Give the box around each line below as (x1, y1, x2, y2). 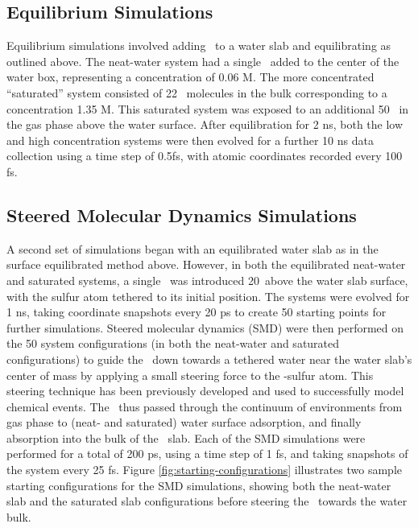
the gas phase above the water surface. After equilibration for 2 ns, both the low (6, 116, 404, 133)
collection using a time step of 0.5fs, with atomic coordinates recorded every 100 (6, 147, 403, 164)
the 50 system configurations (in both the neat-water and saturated (6, 335, 340, 352)
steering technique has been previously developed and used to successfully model (6, 382, 404, 399)
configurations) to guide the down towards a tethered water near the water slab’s (6, 350, 412, 367)
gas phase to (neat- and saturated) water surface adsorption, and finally (6, 414, 362, 431)
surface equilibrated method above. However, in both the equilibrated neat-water (6, 256, 406, 273)
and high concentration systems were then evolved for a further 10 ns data (6, 131, 374, 148)
